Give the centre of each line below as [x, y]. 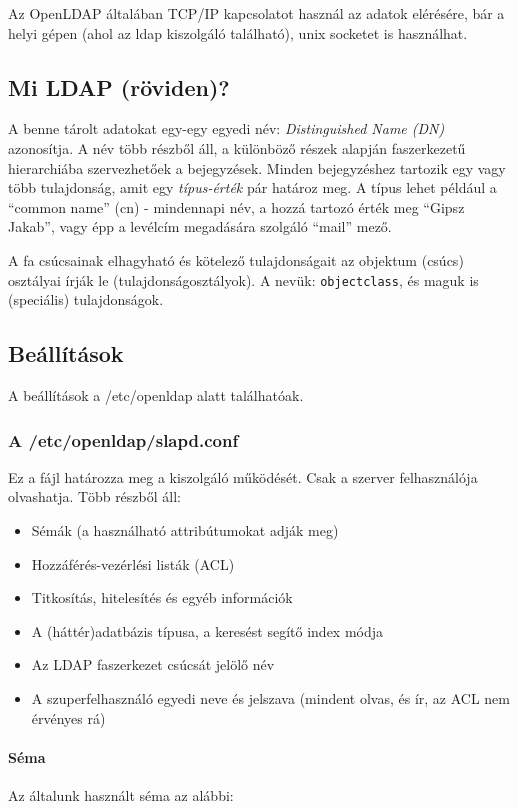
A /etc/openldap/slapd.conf [123, 439]
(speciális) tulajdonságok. [86, 299]
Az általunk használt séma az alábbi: [121, 794]
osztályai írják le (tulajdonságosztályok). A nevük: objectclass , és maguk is [243, 279]
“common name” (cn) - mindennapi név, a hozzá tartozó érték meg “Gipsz [236, 206]
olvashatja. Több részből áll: [94, 496]
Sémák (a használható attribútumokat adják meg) [185, 530]
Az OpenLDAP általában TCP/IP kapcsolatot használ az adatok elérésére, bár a [256, 13]
